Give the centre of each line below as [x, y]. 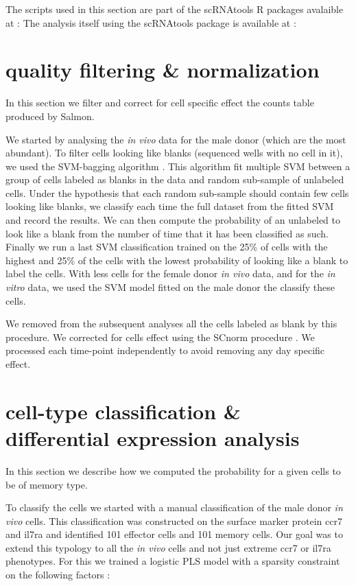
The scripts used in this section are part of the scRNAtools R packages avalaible [175, 9]
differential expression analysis [153, 437]
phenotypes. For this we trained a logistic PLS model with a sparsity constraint [173, 561]
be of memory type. [47, 484]
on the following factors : [58, 575]
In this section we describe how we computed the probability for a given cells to [173, 470]
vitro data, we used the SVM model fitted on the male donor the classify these [170, 287]
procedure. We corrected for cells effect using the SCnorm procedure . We [160, 337]
